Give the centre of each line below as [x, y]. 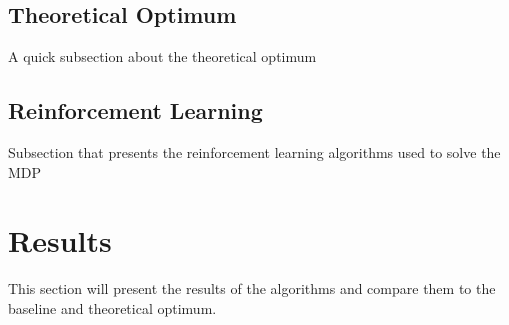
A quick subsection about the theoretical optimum [162, 56]
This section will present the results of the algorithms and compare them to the [252, 288]
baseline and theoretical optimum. [112, 307]
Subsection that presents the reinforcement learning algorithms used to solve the [254, 152]
